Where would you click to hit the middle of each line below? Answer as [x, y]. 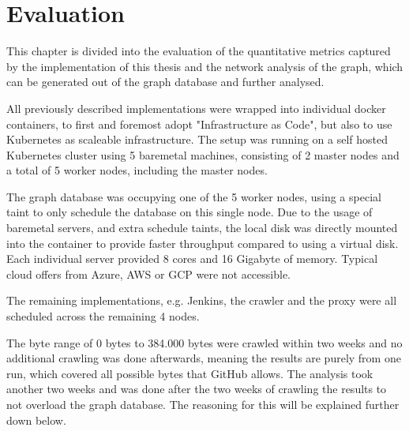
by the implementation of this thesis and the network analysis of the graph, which [205, 66]
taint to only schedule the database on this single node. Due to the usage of [189, 212]
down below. [36, 420]
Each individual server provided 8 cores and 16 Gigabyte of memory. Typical [192, 259]
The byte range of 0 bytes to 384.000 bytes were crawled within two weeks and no [204, 342]
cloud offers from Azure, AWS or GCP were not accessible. [149, 274]
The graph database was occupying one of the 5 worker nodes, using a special [194, 196]
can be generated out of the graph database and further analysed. [165, 82]
